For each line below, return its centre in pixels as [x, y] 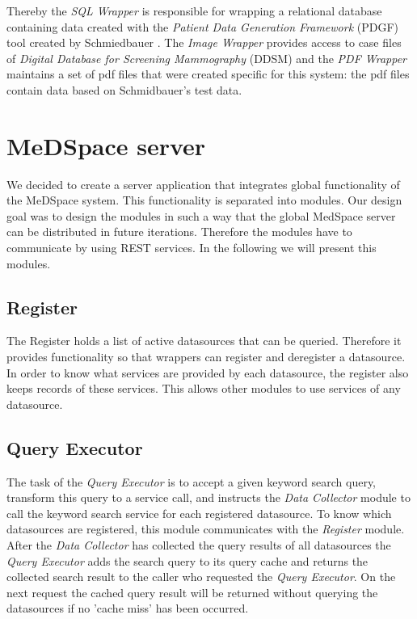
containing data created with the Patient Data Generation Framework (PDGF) [203, 26]
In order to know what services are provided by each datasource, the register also [208, 372]
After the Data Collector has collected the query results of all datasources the [199, 545]
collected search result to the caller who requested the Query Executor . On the [201, 577]
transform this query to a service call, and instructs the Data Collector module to [208, 497]
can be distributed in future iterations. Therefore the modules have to [179, 232]
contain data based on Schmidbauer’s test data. [124, 89]
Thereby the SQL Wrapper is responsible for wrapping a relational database [194, 11]
